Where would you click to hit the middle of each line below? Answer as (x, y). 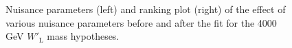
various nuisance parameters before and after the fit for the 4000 (141, 22)
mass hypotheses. (83, 36)
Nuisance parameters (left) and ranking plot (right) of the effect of (146, 9)
